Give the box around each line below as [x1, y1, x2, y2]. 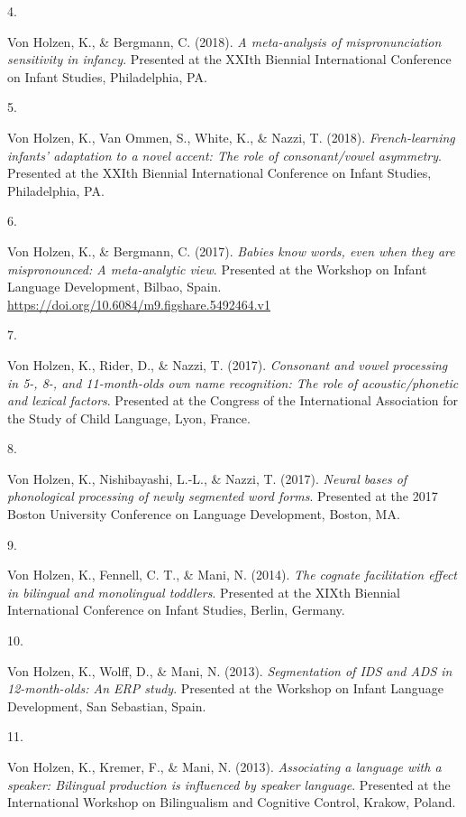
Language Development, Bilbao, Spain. [7, 277, 222, 296]
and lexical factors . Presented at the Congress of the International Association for [7, 391, 459, 410]
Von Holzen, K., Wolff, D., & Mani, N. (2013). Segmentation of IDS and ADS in [7, 661, 452, 680]
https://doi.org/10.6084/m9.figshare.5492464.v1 [7, 294, 270, 313]
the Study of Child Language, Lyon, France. [7, 408, 251, 427]
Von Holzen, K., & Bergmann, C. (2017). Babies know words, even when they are [7, 241, 455, 260]
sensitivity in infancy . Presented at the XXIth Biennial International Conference [7, 50, 452, 69]
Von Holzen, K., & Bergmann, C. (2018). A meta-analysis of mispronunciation [7, 32, 442, 51]
